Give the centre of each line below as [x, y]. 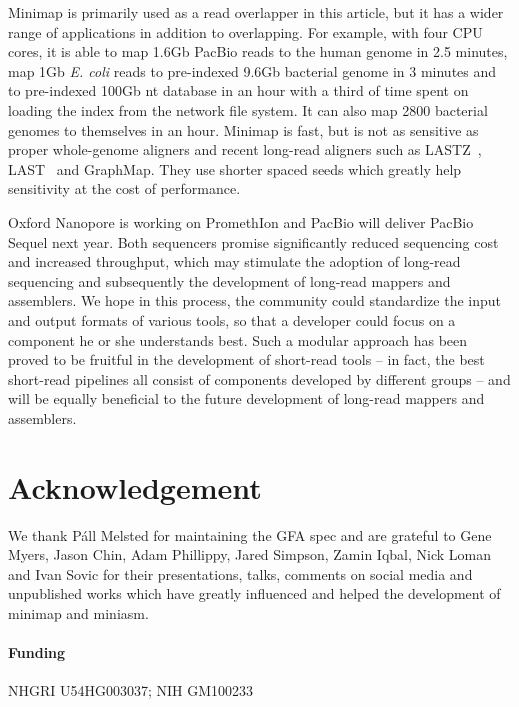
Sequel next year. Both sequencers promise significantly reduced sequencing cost [253, 241]
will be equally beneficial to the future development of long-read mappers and [246, 398]
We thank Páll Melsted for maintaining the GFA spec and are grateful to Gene [250, 534]
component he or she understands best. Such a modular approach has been [238, 339]
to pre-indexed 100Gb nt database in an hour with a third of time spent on [238, 90]
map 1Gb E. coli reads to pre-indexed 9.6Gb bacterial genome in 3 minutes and [252, 70]
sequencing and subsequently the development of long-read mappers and [229, 280]
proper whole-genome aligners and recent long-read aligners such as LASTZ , [245, 149]
